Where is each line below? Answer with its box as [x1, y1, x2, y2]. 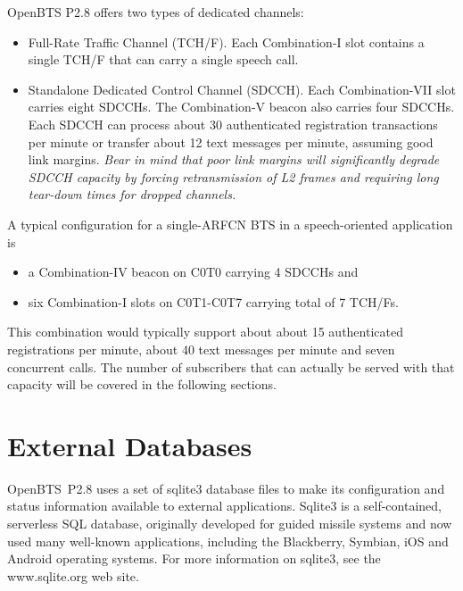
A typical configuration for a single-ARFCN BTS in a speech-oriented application [7, 214, 453, 233]
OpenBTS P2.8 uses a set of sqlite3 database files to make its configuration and [7, 479, 445, 497]
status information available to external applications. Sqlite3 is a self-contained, [7, 496, 442, 515]
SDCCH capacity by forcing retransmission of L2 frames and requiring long [28, 167, 439, 186]
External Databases [7, 427, 252, 463]
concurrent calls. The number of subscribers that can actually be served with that [7, 357, 455, 376]
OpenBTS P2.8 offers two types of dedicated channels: [7, 3, 304, 21]
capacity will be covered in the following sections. [7, 375, 277, 394]
